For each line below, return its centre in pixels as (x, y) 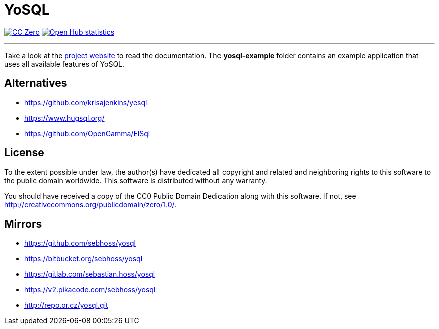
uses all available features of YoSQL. (64, 64)
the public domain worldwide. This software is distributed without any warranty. (136, 181)
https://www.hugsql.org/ (64, 118)
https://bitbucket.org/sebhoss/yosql (83, 259)
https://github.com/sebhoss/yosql (80, 243)
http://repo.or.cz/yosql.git (66, 305)
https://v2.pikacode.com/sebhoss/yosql (90, 290)
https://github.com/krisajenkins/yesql (86, 102)
